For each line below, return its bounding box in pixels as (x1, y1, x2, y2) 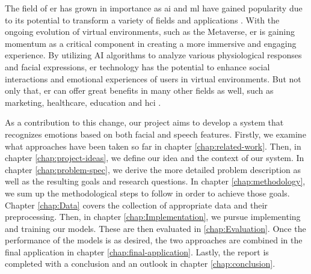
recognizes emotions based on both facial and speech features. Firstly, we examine (5, 127, 306, 140)
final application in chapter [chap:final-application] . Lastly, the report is (5, 245, 269, 258)
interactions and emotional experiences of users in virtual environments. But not (5, 72, 301, 85)
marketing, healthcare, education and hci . (5, 96, 161, 108)
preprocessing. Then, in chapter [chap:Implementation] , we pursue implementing (5, 210, 301, 223)
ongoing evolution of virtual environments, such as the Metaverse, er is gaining (5, 25, 295, 38)
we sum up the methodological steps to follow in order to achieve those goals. (5, 186, 290, 199)
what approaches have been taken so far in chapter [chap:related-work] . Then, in (5, 139, 301, 152)
